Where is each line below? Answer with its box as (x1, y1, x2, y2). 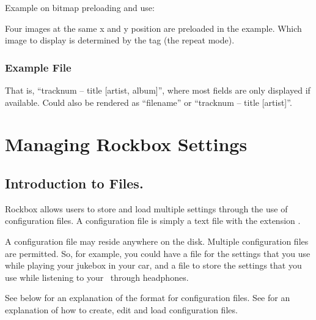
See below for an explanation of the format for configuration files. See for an (5, 291, 290, 304)
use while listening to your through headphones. (5, 270, 189, 283)
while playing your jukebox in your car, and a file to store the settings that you (5, 259, 302, 272)
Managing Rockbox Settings (5, 132, 248, 157)
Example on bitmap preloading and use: (5, 1, 155, 13)
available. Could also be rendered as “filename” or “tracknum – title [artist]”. (5, 95, 292, 108)
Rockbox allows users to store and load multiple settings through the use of (5, 202, 288, 215)
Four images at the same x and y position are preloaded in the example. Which (5, 21, 302, 34)
